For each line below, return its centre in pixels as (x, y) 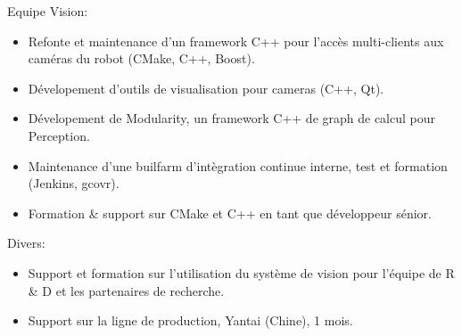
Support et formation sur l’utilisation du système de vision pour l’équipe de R (241, 272)
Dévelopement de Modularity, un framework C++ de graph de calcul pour (231, 118)
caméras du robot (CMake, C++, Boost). (141, 58)
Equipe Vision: (48, 11)
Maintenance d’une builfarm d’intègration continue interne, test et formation (238, 165)
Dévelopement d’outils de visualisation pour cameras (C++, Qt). (206, 88)
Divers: (26, 243)
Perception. (59, 135)
